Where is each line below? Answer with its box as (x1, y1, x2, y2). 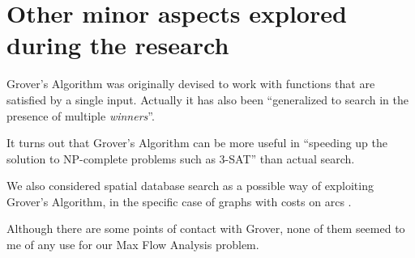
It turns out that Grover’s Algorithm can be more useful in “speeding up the (6, 134, 388, 151)
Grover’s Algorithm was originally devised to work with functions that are (6, 75, 375, 92)
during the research (6, 28, 229, 61)
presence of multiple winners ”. (6, 107, 155, 124)
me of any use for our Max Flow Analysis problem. (6, 236, 259, 253)
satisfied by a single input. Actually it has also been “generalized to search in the (6, 91, 409, 108)
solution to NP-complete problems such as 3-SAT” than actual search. (6, 150, 355, 167)
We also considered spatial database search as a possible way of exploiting (6, 177, 374, 194)
